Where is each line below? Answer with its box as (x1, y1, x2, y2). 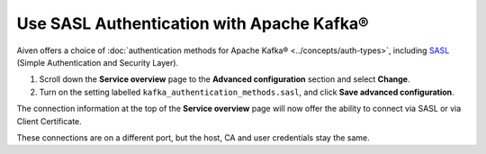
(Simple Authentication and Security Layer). (16, 57, 179, 68)
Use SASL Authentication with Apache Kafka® (16, 14, 369, 33)
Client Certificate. (16, 115, 83, 126)
